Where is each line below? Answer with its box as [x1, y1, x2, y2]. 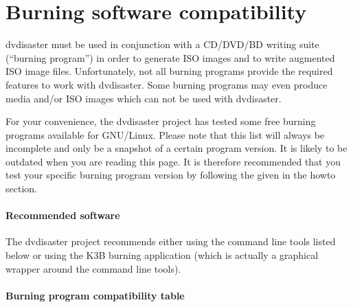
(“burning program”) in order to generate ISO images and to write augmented [5, 50, 335, 65]
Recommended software [5, 208, 120, 223]
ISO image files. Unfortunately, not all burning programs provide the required [5, 64, 333, 78]
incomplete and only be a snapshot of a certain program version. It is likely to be [5, 141, 348, 155]
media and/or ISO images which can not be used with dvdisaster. [5, 91, 282, 105]
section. [5, 181, 37, 196]
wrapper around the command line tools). [5, 261, 181, 275]
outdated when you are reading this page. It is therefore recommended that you [5, 154, 341, 168]
